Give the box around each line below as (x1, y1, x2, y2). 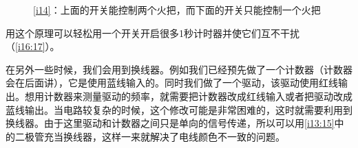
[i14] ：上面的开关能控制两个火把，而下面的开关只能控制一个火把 (33, 3, 321, 16)
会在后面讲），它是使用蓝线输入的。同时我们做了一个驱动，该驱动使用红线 (6, 75, 338, 90)
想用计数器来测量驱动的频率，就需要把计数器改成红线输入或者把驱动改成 (24, 88, 352, 103)
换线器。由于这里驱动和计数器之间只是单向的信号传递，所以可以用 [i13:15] (6, 116, 335, 130)
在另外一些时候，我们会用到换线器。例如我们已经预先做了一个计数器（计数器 (6, 62, 352, 76)
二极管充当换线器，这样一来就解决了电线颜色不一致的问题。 (14, 129, 285, 143)
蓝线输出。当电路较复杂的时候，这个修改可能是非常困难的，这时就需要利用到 (6, 102, 352, 116)
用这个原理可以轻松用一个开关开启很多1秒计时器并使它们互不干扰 (6, 25, 299, 40)
